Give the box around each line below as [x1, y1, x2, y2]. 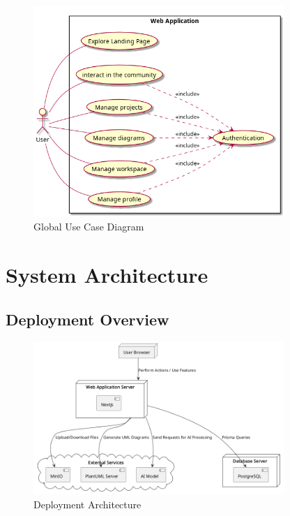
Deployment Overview [6, 308, 169, 330]
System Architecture [6, 260, 208, 288]
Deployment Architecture [33, 497, 142, 512]
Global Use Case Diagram [33, 219, 144, 234]
